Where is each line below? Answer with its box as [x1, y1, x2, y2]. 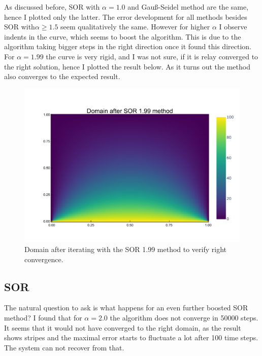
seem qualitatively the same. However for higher [60, 21, 210, 32]
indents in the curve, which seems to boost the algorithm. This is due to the [4, 31, 241, 42]
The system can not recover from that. [4, 342, 124, 352]
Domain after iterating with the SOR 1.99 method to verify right [24, 244, 227, 255]
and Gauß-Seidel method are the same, [127, 2, 249, 12]
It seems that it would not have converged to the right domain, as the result [4, 322, 241, 333]
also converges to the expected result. [4, 71, 120, 82]
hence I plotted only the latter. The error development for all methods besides [4, 11, 247, 22]
